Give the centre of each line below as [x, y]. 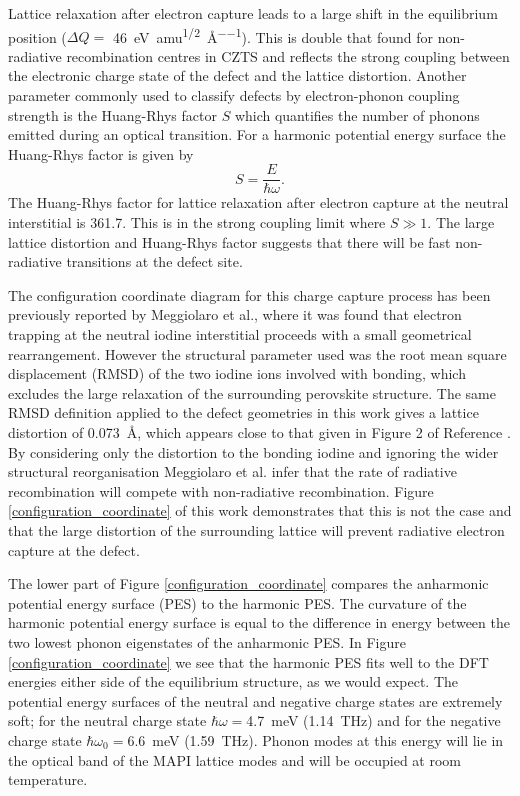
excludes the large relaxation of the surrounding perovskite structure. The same [252, 392]
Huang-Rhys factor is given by [101, 153]
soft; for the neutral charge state [107, 720]
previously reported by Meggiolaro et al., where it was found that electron [235, 314]
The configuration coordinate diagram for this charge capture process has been [249, 294]
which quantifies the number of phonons [357, 114]
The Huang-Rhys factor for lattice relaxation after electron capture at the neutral [258, 202]
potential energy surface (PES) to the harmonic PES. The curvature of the [237, 602]
